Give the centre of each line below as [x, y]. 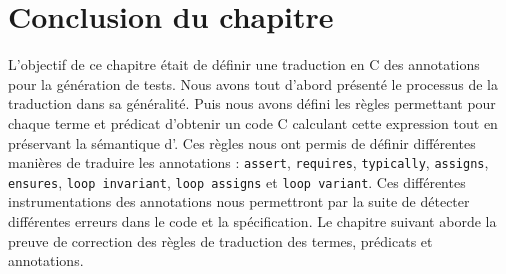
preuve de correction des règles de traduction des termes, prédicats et [220, 240]
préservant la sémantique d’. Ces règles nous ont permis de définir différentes [242, 142]
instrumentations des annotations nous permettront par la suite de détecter [239, 201]
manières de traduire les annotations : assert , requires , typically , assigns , [248, 162]
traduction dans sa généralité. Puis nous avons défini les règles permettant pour [252, 103]
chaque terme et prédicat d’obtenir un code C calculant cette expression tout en [253, 122]
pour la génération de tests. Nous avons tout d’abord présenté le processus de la [253, 83]
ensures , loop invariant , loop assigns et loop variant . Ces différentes [237, 181]
